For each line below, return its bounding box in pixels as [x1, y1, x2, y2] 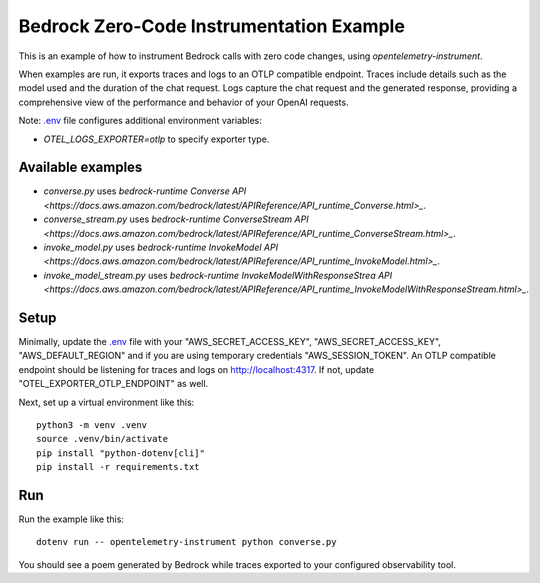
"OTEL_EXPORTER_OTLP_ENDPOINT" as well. [18, 378, 209, 390]
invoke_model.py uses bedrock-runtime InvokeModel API [43, 241, 279, 253]
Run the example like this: [18, 513, 125, 525]
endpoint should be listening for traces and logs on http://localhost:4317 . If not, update [18, 363, 375, 375]
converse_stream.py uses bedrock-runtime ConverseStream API [43, 213, 309, 225]
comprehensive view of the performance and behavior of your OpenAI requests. [18, 96, 349, 108]
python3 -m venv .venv [36, 420, 148, 430]
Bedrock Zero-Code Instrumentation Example [18, 15, 405, 37]
